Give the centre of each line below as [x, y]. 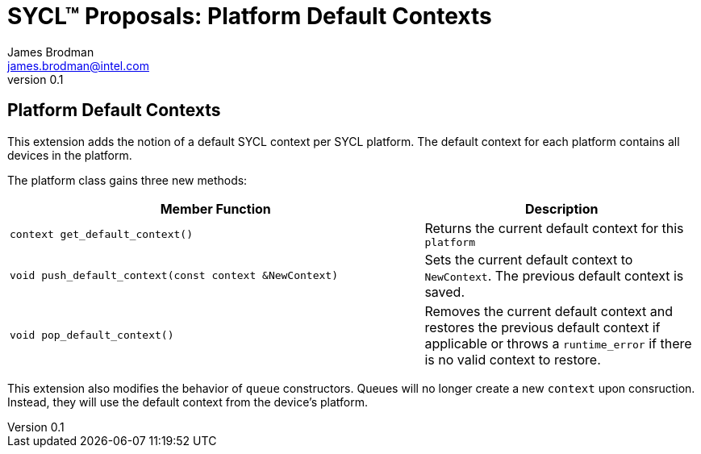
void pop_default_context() [92, 335]
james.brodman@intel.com [78, 65]
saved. [444, 292]
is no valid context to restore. [513, 359]
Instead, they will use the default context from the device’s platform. [188, 402]
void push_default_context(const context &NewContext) [174, 276]
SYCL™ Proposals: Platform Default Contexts [250, 16]
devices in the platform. [70, 155]
